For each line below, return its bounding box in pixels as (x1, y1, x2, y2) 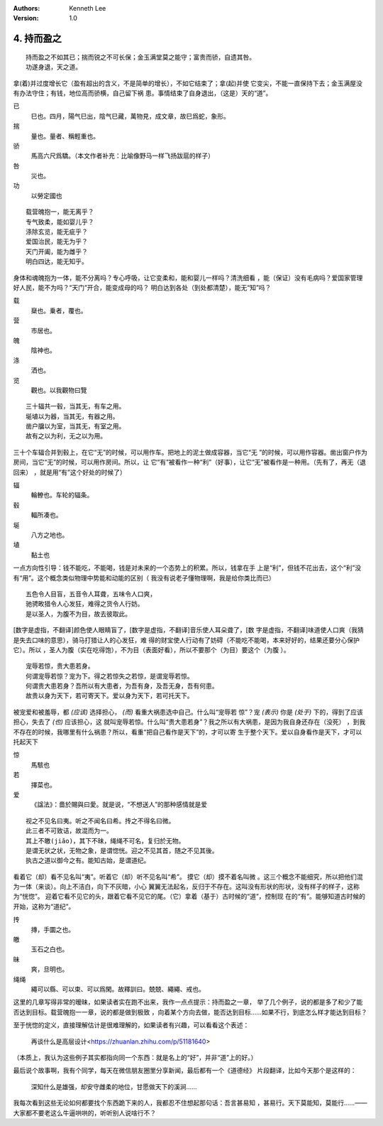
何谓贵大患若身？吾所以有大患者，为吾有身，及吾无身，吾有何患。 (26, 682, 218, 691)
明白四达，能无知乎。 (26, 258, 88, 266)
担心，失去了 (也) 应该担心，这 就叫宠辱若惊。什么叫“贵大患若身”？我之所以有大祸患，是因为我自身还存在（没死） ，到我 (13, 718, 366, 726)
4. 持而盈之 (13, 33, 62, 45)
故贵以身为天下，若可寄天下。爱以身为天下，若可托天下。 (26, 692, 194, 700)
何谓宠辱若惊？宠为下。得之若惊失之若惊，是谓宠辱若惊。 (26, 672, 194, 680)
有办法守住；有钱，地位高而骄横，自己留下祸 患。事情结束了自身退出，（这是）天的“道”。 (13, 89, 272, 97)
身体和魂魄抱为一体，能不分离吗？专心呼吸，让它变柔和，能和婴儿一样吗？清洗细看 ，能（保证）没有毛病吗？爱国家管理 (13, 274, 363, 282)
